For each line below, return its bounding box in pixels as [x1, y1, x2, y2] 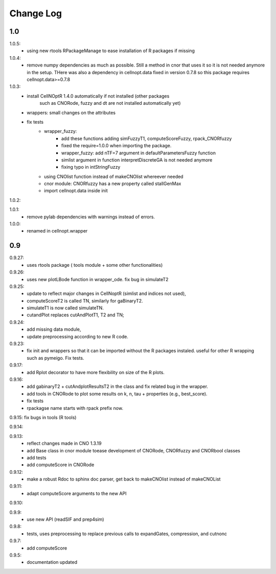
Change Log [9, 8, 62, 19]
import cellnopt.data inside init [44, 188, 108, 194]
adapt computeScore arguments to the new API [27, 490, 127, 496]
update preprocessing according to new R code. [27, 333, 129, 339]
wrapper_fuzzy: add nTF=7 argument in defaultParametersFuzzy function [61, 150, 216, 156]
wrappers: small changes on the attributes [27, 109, 116, 116]
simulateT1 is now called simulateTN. [27, 305, 104, 311]
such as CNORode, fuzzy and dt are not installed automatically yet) [39, 100, 181, 106]
